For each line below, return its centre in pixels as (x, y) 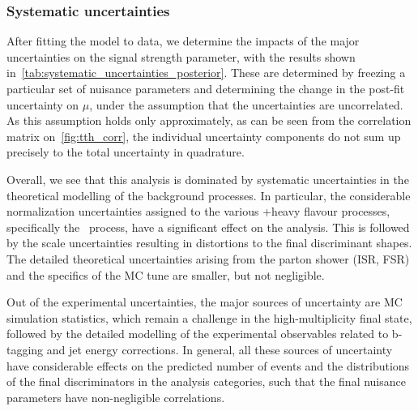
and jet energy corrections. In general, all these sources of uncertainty (220, 349)
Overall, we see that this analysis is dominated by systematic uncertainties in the (208, 179)
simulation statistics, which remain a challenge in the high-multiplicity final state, (209, 317)
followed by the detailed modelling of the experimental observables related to (198, 334)
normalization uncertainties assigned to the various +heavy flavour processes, (198, 211)
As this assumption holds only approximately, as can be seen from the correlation (209, 120)
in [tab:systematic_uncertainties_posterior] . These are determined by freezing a (206, 73)
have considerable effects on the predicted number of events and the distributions (208, 365)
